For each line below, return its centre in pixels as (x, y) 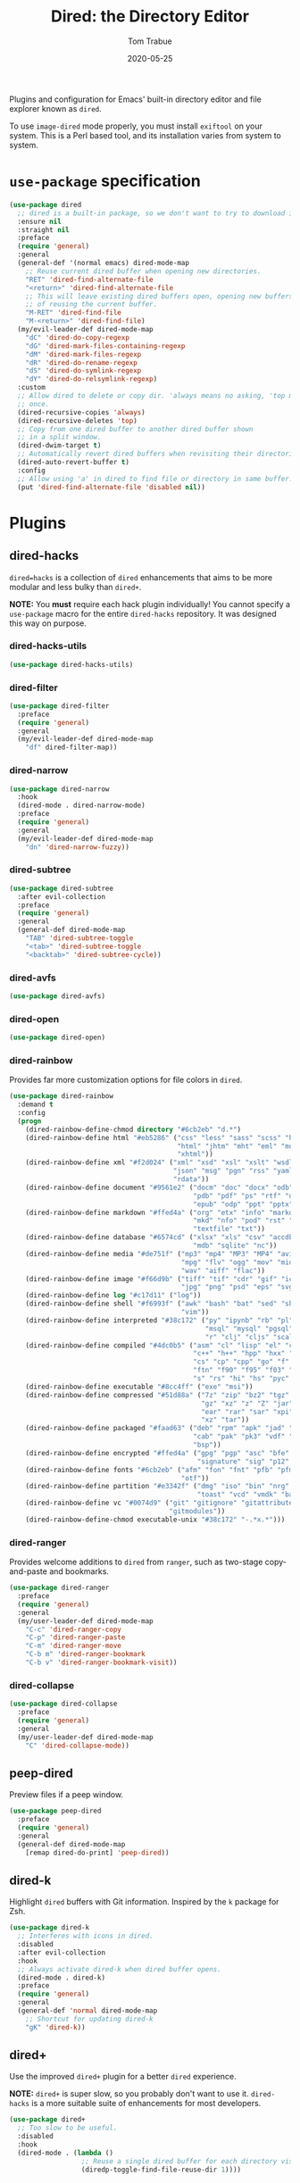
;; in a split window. (59, 437)
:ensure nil (40, 221)
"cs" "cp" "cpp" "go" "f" (242, 1362)
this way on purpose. (48, 623)
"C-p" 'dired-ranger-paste (75, 1637)
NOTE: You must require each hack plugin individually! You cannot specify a (150, 604)
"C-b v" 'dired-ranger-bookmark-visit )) (101, 1662)
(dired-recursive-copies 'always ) (81, 412)
